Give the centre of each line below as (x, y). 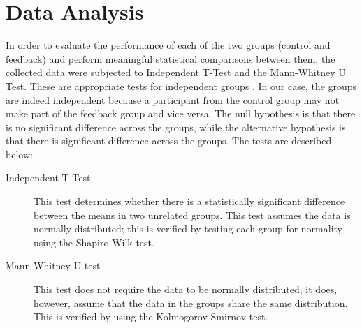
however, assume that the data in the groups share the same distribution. (191, 303)
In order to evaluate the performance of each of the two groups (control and (168, 45)
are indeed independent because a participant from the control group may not (173, 99)
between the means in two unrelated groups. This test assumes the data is (192, 215)
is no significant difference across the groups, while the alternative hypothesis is (176, 127)
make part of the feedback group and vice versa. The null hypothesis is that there (181, 113)
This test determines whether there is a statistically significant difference (189, 201)
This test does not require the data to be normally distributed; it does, (186, 289)
